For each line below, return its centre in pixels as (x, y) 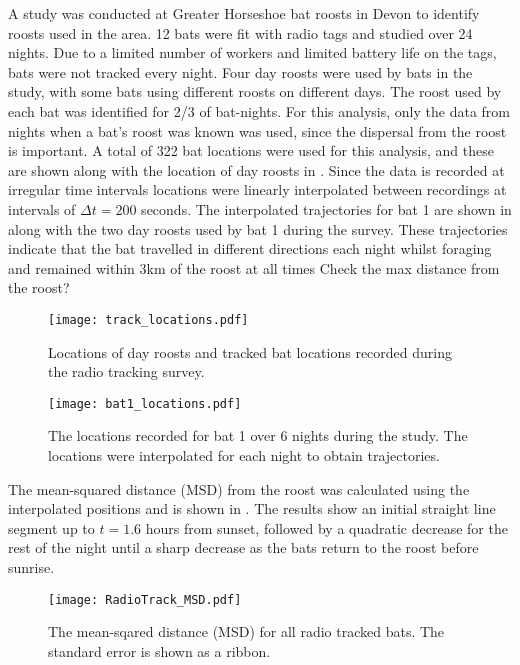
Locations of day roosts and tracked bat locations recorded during (250, 351)
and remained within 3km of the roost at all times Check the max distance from (254, 267)
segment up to (51, 527)
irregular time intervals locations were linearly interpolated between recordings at (257, 189)
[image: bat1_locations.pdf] (145, 403)
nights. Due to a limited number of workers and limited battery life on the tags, (252, 52)
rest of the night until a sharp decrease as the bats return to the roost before (243, 547)
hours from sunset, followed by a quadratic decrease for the (326, 527)
